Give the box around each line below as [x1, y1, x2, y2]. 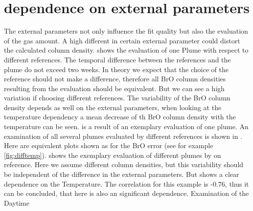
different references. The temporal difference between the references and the [4, 54, 231, 64]
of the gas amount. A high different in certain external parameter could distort [4, 35, 240, 45]
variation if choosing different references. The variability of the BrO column [4, 93, 230, 103]
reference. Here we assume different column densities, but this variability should [4, 159, 244, 170]
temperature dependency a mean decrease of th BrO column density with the [4, 112, 236, 122]
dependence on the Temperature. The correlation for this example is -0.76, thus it [4, 178, 249, 189]
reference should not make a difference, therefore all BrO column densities [4, 74, 226, 84]
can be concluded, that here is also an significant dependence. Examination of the [4, 188, 249, 198]
